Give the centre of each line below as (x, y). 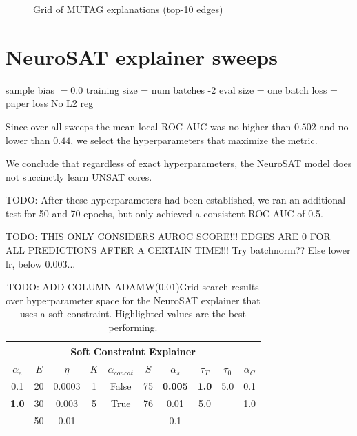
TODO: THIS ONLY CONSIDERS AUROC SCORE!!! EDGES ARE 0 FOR (168, 236)
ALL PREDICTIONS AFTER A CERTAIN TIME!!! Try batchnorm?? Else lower (178, 250)
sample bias (30, 89)
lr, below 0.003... (41, 263)
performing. (133, 327)
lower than (28, 140)
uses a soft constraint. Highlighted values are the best (133, 314)
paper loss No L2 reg (50, 103)
